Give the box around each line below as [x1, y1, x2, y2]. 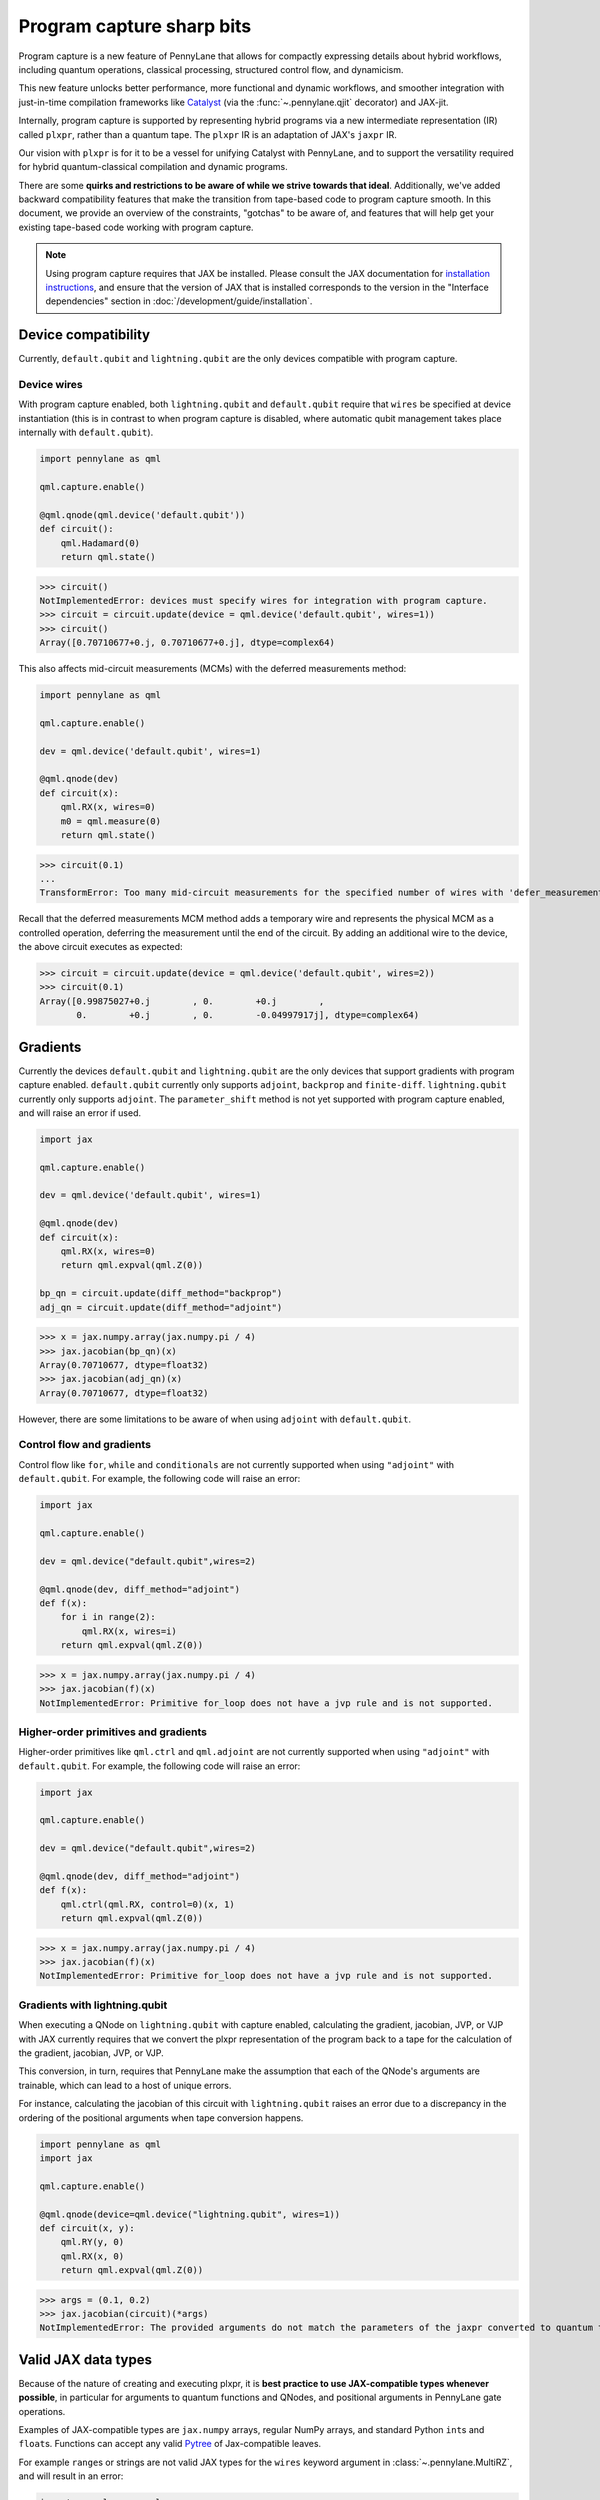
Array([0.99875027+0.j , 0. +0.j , [39, 995, 325, 1007]
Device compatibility [18, 326, 150, 344]
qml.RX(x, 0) [60, 2250, 125, 2262]
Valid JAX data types [18, 2351, 152, 2368]
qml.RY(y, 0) [60, 2236, 125, 2248]
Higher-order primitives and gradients [18, 1725, 207, 1739]
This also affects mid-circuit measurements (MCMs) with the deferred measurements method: [18, 663, 407, 675]
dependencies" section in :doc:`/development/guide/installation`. [45, 295, 313, 307]
